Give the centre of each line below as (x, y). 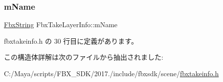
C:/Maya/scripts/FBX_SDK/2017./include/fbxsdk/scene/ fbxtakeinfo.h (111, 73)
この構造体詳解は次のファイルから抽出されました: (84, 57)
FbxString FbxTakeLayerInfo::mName (61, 25)
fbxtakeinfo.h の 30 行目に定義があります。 (71, 41)
